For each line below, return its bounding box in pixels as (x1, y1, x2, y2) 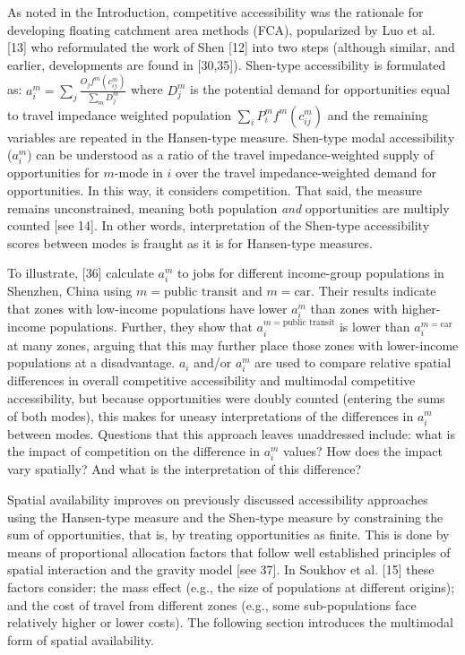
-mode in (114, 163, 163, 182)
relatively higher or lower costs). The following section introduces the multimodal (7, 613, 453, 632)
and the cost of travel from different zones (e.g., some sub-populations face (7, 595, 417, 614)
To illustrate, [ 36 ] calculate (7, 263, 154, 282)
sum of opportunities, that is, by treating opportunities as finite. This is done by (7, 525, 450, 544)
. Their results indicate (311, 281, 436, 300)
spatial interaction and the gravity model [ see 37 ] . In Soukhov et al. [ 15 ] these (7, 560, 435, 579)
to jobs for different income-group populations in (177, 263, 444, 282)
